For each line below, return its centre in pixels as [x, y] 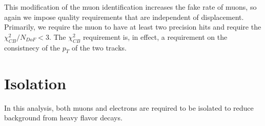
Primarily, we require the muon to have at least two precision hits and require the [133, 27]
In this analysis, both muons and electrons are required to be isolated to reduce [129, 107]
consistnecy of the [32, 47]
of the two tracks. [99, 47]
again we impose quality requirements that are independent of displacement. [124, 17]
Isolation [35, 83]
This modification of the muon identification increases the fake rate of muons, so [130, 7]
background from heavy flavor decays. [63, 118]
